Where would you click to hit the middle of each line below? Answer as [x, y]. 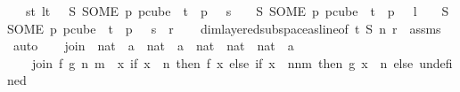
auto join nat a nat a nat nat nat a [153, 46]
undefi [436, 62]
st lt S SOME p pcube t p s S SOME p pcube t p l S [237, 11]
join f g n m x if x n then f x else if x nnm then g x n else [222, 62]
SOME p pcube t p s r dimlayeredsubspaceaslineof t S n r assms [224, 28]
